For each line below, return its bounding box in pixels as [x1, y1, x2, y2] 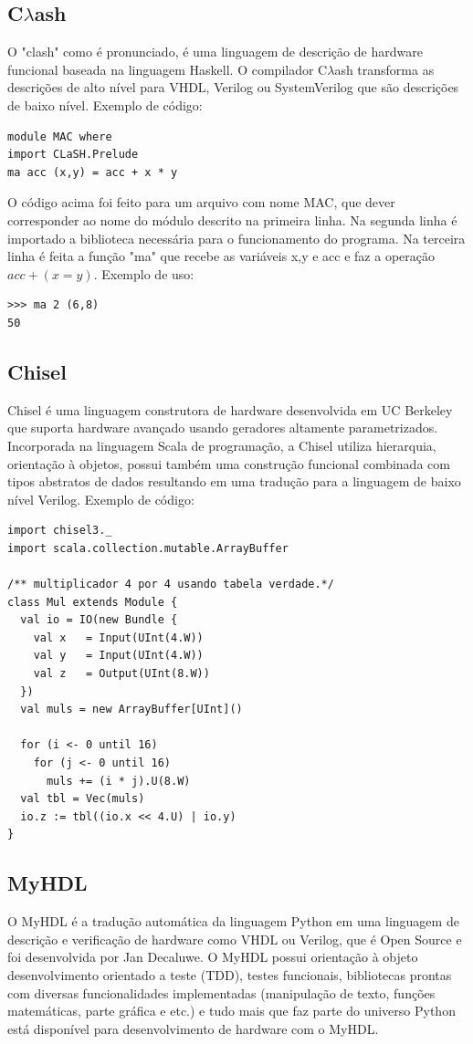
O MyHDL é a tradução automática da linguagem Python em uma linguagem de [7, 912, 459, 931]
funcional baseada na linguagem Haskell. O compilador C [7, 59, 328, 78]
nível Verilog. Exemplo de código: [7, 489, 194, 508]
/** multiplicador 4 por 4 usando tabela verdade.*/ [7, 578, 334, 591]
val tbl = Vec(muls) [20, 792, 145, 806]
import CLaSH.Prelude [7, 148, 139, 162]
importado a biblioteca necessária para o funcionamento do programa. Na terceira [7, 228, 466, 247]
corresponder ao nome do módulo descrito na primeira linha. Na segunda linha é [7, 210, 457, 229]
